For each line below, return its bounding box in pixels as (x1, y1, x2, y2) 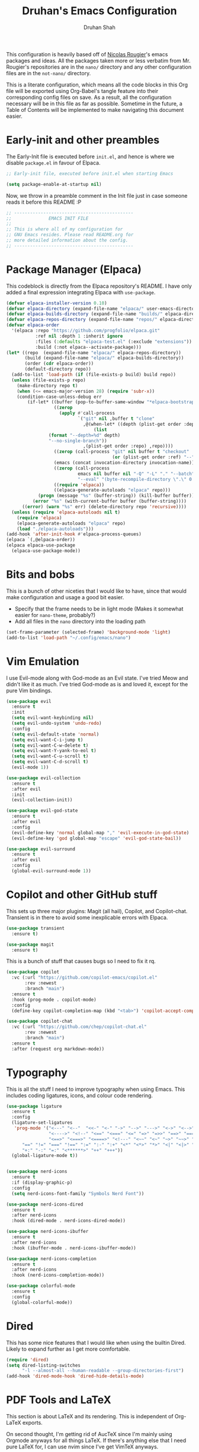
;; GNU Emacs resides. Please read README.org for (6, 232, 134, 238)
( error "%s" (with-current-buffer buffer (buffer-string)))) (32, 499, 187, 505)
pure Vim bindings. (6, 687, 52, 694)
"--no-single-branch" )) (48, 438, 108, 444)
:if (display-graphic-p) (11, 1180, 73, 1186)
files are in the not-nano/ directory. (6, 69, 91, 76)
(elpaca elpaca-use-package (6, 542, 76, 548)
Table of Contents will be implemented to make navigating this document (6, 106, 184, 113)
